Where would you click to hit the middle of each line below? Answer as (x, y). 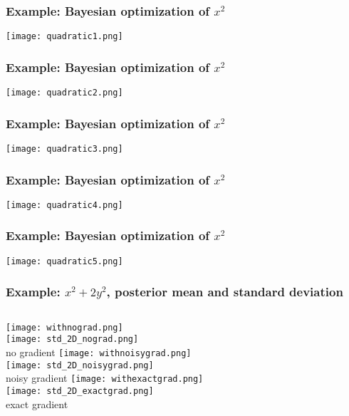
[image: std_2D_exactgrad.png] (80, 391)
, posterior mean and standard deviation (225, 292)
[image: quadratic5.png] (64, 261)
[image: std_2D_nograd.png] (72, 339)
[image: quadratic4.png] (64, 205)
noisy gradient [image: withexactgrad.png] (105, 378)
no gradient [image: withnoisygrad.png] (99, 352)
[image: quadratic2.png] (64, 93)
